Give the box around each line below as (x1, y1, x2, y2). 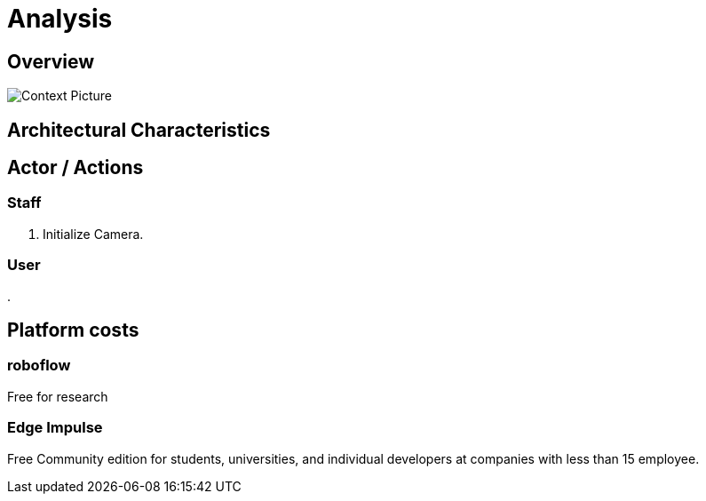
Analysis (7, 4, 113, 34)
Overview (7, 50, 95, 73)
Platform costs (7, 318, 139, 341)
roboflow (7, 356, 71, 375)
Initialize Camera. (43, 226, 144, 242)
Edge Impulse (7, 418, 103, 437)
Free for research (7, 388, 108, 404)
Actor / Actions (7, 156, 144, 179)
